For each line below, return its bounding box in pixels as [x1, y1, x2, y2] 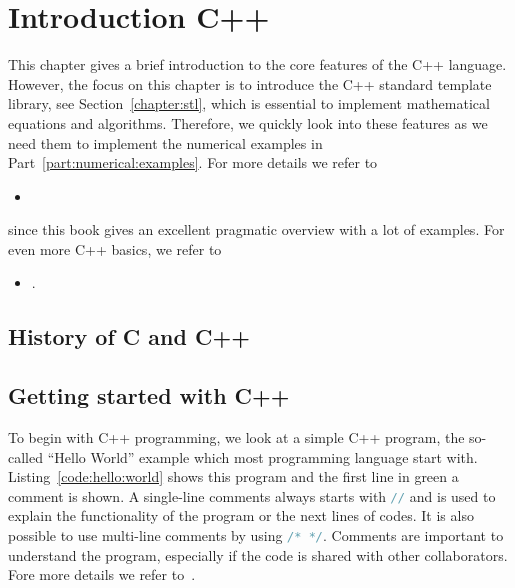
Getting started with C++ [8, 380, 290, 411]
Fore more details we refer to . [8, 564, 196, 585]
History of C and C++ [8, 321, 250, 352]
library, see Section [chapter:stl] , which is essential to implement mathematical [8, 93, 490, 114]
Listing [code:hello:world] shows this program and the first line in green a [8, 466, 459, 487]
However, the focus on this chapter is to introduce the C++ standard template [8, 73, 492, 94]
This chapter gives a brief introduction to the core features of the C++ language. [8, 54, 507, 75]
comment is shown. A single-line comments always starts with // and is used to [8, 485, 496, 506]
